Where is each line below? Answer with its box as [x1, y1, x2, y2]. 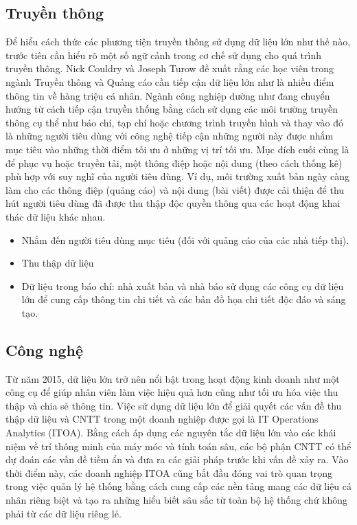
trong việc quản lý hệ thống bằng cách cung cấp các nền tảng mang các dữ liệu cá [5, 479, 352, 493]
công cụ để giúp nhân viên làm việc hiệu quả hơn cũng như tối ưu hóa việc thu [5, 385, 338, 399]
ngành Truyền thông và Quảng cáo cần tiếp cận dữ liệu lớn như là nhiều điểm [5, 74, 334, 89]
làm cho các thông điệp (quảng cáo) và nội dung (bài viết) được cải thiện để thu [5, 182, 345, 197]
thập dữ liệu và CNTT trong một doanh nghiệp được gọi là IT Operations [5, 412, 319, 426]
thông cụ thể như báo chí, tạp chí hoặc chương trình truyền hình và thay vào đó [5, 115, 344, 129]
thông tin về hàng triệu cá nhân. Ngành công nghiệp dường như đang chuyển [5, 88, 330, 102]
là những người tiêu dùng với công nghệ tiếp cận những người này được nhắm [5, 129, 334, 143]
